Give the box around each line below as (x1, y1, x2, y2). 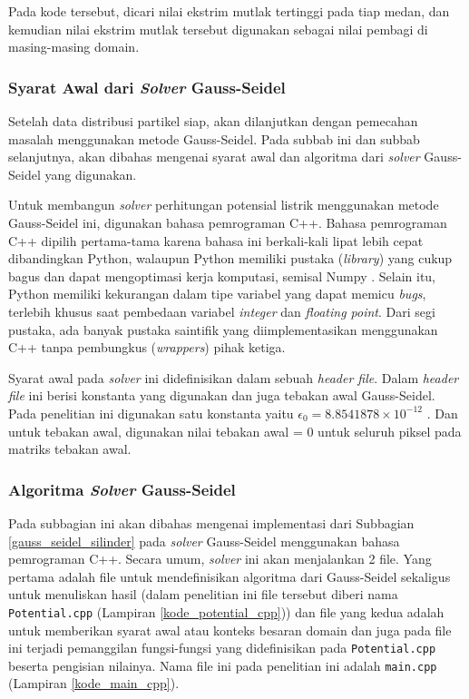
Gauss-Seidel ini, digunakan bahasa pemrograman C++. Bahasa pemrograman (8, 212, 447, 231)
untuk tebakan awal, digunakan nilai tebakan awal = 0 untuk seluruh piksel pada (8, 421, 462, 440)
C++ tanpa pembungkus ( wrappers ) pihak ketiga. (8, 338, 286, 357)
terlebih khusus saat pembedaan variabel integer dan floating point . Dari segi (8, 301, 435, 320)
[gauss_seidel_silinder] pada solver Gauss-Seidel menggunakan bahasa (8, 531, 400, 550)
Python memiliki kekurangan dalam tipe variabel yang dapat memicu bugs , (8, 284, 426, 303)
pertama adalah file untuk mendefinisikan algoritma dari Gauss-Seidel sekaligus (8, 566, 451, 586)
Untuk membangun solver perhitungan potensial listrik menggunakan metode (8, 195, 439, 214)
